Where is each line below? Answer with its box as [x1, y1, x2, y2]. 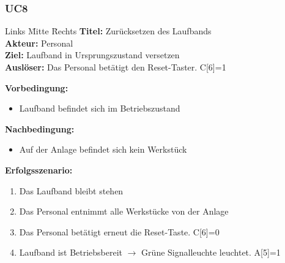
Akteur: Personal [5, 36, 73, 49]
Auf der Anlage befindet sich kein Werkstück [19, 143, 187, 156]
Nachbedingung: [5, 122, 75, 135]
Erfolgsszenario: [5, 163, 73, 176]
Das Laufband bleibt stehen [19, 184, 124, 197]
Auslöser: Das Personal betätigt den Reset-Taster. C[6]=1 [5, 61, 226, 73]
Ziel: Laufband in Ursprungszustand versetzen [5, 48, 180, 61]
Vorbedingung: [5, 81, 68, 94]
